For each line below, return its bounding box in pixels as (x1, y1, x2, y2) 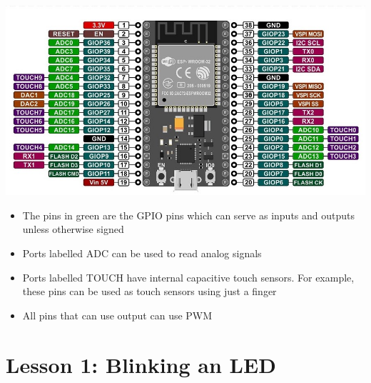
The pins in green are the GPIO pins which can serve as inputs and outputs (22, 207, 355, 222)
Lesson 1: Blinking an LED (6, 349, 276, 379)
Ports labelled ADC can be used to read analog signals (22, 246, 262, 261)
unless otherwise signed (22, 222, 124, 237)
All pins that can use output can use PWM (22, 307, 213, 322)
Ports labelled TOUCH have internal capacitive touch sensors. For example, (22, 269, 355, 284)
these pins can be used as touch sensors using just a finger (22, 284, 277, 299)
